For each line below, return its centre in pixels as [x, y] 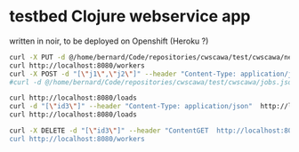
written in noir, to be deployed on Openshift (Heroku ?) [109, 41]
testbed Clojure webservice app [130, 16]
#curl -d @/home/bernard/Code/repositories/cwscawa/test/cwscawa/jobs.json [153, 82]
